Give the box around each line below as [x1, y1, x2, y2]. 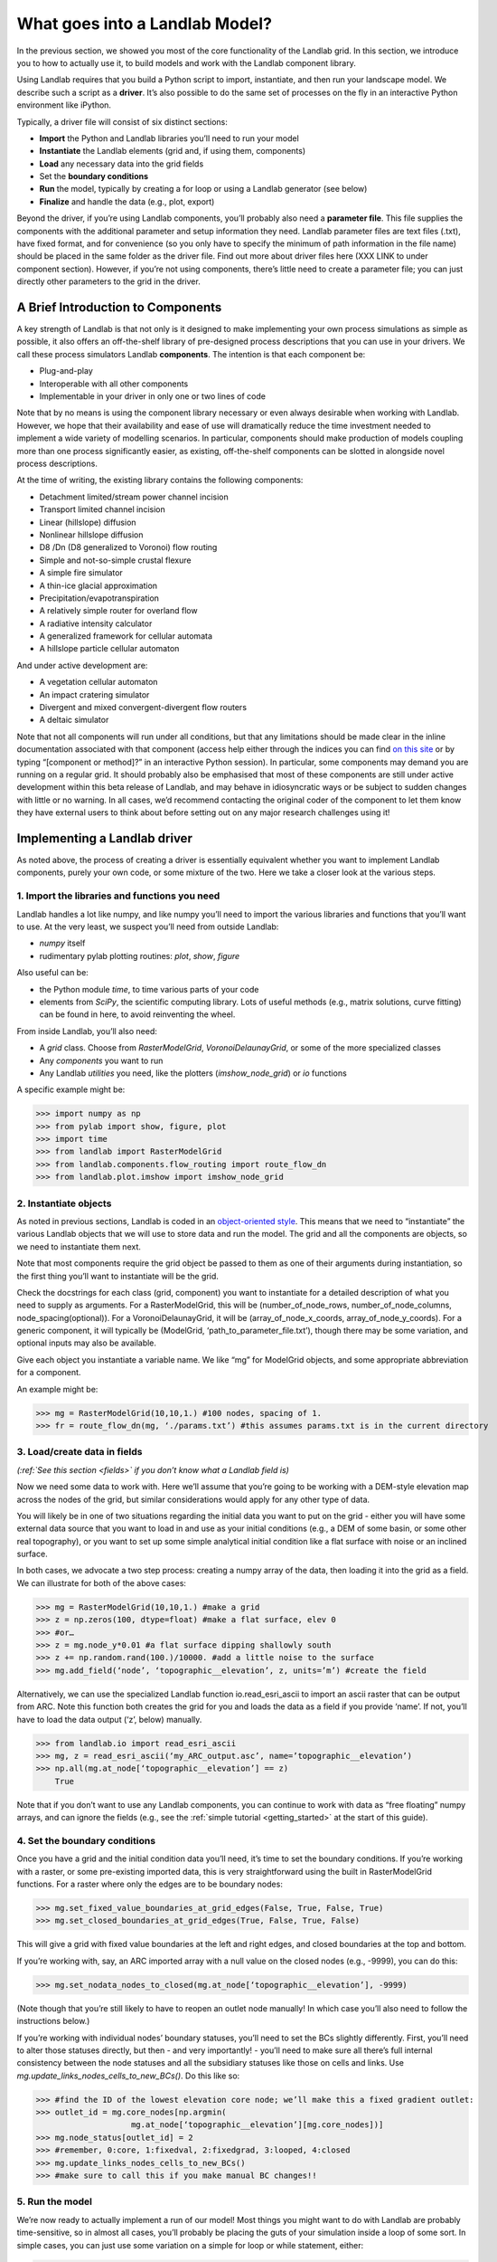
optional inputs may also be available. [16, 1337, 157, 1348]
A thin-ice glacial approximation [39, 580, 158, 591]
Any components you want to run [39, 1055, 164, 1066]
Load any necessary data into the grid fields [39, 158, 204, 169]
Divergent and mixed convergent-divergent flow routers [39, 702, 248, 713]
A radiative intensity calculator [39, 618, 153, 629]
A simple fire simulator [39, 567, 124, 578]
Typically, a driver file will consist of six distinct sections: [16, 116, 228, 127]
